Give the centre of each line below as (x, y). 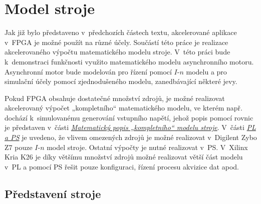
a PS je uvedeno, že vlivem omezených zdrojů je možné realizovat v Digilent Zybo (131, 137)
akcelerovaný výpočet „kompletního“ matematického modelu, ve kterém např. (123, 108)
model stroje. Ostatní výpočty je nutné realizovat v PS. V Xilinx (147, 147)
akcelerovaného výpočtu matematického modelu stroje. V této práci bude (117, 52)
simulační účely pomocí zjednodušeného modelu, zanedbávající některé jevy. (121, 81)
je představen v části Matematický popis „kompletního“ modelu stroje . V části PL (130, 127)
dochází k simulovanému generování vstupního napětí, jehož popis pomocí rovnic (129, 117)
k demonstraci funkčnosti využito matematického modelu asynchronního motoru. (129, 61)
